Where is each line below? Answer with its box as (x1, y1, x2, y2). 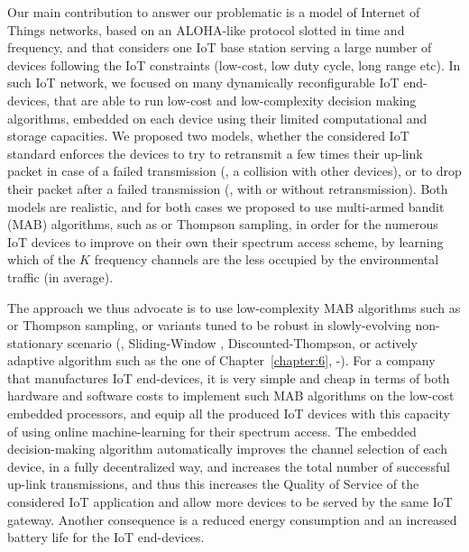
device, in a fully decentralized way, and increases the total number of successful (7, 456, 450, 475)
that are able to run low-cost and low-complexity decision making (53, 90, 417, 109)
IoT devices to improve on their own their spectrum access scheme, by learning (7, 232, 444, 251)
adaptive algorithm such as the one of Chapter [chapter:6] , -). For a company (7, 351, 436, 370)
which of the (7, 250, 76, 269)
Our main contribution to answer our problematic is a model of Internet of (7, 3, 420, 21)
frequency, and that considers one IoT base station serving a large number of (7, 38, 432, 57)
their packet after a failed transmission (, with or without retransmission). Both (7, 179, 448, 198)
